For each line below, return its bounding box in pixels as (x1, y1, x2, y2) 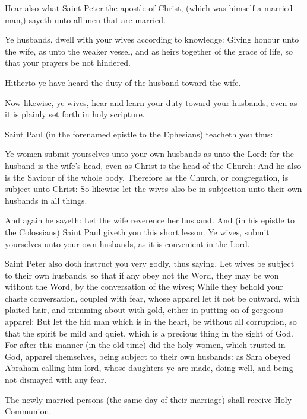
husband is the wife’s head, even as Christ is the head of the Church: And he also (5, 159, 302, 171)
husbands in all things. (5, 194, 87, 206)
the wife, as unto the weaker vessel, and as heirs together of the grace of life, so (5, 44, 293, 57)
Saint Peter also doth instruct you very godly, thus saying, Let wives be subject (5, 257, 295, 270)
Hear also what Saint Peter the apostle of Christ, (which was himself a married (5, 2, 293, 14)
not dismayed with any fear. (5, 373, 107, 386)
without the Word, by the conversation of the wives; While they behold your (5, 280, 283, 293)
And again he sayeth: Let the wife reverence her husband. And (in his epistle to (5, 214, 295, 226)
